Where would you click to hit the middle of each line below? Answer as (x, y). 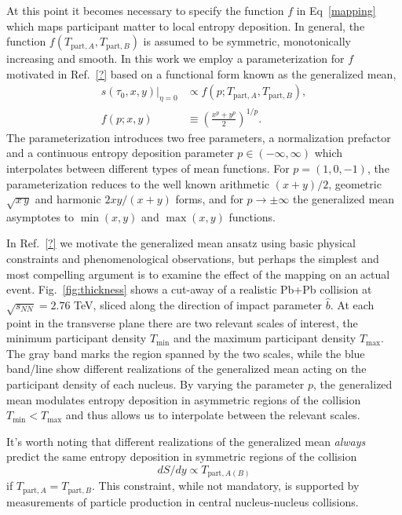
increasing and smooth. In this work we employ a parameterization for (175, 58)
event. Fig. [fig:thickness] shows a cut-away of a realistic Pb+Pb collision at (189, 289)
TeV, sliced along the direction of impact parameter (198, 304)
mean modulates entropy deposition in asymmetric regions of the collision (184, 399)
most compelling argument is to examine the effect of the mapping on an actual (198, 274)
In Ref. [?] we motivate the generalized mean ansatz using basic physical (181, 243)
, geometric (355, 183)
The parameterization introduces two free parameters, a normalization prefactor (199, 137)
